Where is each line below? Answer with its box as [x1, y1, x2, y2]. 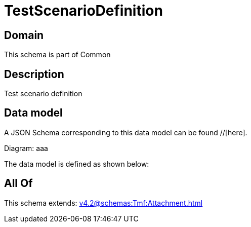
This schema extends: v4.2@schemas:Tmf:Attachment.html [4, 198, 203, 207]
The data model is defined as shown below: [4, 159, 149, 168]
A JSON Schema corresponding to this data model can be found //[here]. [4, 128, 247, 137]
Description [4, 67, 64, 81]
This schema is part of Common [4, 50, 111, 59]
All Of [4, 177, 33, 190]
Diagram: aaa [4, 143, 48, 153]
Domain [4, 28, 44, 42]
